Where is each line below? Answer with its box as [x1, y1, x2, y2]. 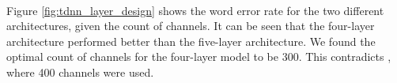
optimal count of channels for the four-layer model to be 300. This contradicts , [6, 48, 391, 65]
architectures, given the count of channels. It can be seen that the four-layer [6, 17, 375, 34]
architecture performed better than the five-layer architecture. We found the [6, 32, 376, 49]
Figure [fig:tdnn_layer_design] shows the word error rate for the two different [6, 2, 384, 18]
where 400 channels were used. [6, 63, 154, 80]
